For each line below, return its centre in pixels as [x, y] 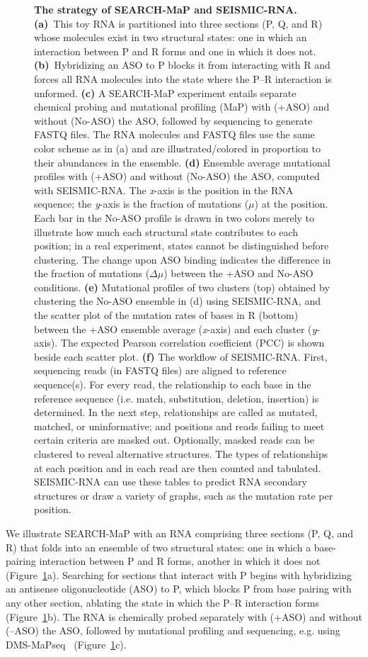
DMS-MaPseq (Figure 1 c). [66, 644]
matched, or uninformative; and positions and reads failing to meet [179, 426]
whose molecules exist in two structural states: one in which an [171, 37]
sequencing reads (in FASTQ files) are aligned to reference [160, 370]
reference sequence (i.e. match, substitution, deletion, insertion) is [177, 398]
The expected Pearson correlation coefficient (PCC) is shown [192, 343]
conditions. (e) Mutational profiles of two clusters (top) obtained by [182, 287]
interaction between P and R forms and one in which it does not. [175, 51]
